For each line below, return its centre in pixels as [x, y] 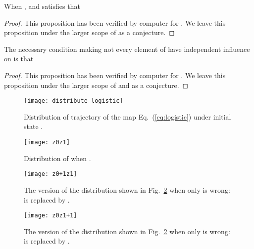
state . [33, 126]
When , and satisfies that [42, 6]
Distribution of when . [57, 158]
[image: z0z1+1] [51, 216]
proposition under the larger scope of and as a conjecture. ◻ [96, 85]
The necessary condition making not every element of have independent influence [127, 49]
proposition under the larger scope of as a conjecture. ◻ [89, 32]
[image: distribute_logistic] [74, 101]
